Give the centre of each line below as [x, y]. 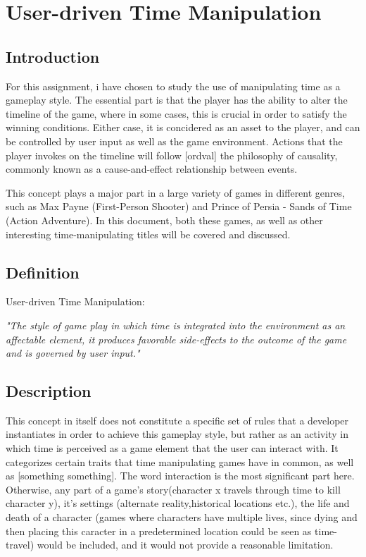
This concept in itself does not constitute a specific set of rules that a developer [177, 420]
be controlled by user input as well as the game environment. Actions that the [174, 141]
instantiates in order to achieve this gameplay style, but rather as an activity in [177, 434]
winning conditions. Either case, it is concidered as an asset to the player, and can [183, 127]
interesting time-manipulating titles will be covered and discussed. [148, 234]
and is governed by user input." [73, 353]
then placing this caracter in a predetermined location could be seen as [159, 531]
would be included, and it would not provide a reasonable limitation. [185, 545]
